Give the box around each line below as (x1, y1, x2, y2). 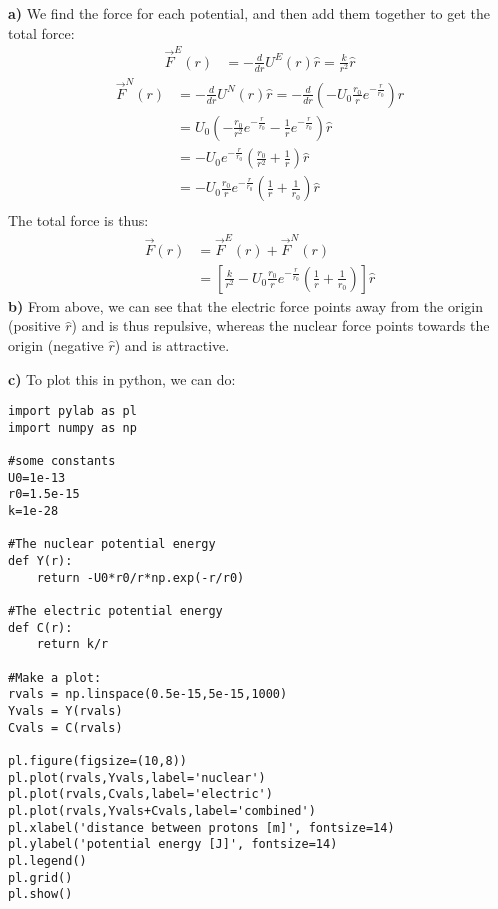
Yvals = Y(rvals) (8, 703, 123, 718)
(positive (8, 315, 61, 336)
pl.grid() (8, 870, 73, 885)
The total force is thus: (8, 210, 149, 231)
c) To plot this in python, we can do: (8, 368, 236, 389)
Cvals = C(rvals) (8, 720, 123, 735)
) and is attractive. (114, 334, 230, 355)
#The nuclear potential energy (8, 537, 216, 552)
